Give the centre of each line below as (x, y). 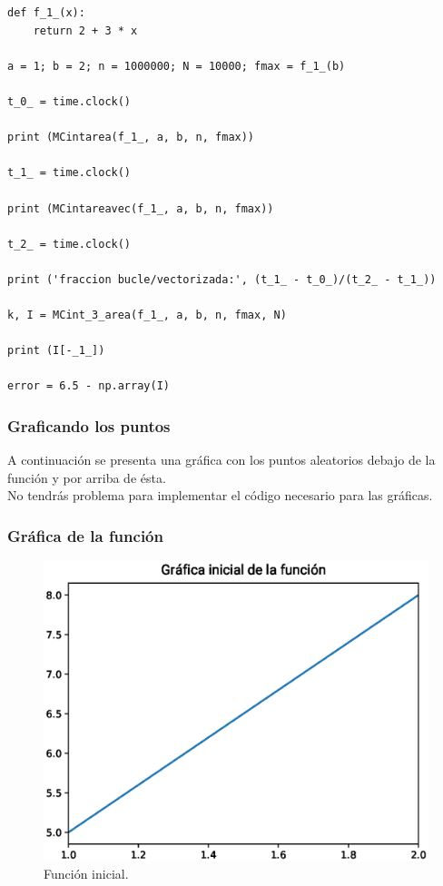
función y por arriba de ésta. (87, 477)
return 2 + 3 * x (85, 30)
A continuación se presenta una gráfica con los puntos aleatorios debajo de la (221, 460)
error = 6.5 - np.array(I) (89, 386)
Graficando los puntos (89, 425)
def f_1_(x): (46, 13)
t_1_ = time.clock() (69, 173)
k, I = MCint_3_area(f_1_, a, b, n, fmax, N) (147, 315)
